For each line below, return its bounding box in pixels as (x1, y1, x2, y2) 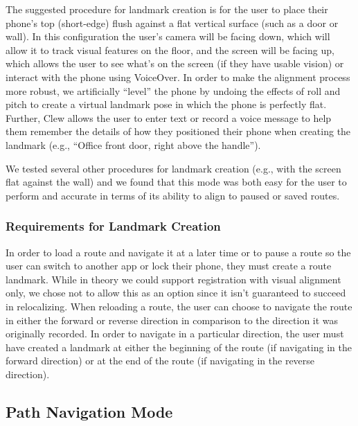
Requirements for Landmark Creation (6, 218, 221, 235)
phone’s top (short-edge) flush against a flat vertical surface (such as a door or (6, 15, 339, 30)
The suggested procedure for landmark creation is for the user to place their (6, 2, 328, 16)
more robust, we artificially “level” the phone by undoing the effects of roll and (6, 83, 341, 98)
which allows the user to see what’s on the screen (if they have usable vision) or (6, 56, 344, 71)
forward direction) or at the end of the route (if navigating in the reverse (6, 353, 315, 368)
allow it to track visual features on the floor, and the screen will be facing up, (6, 42, 334, 57)
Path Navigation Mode (6, 400, 173, 422)
